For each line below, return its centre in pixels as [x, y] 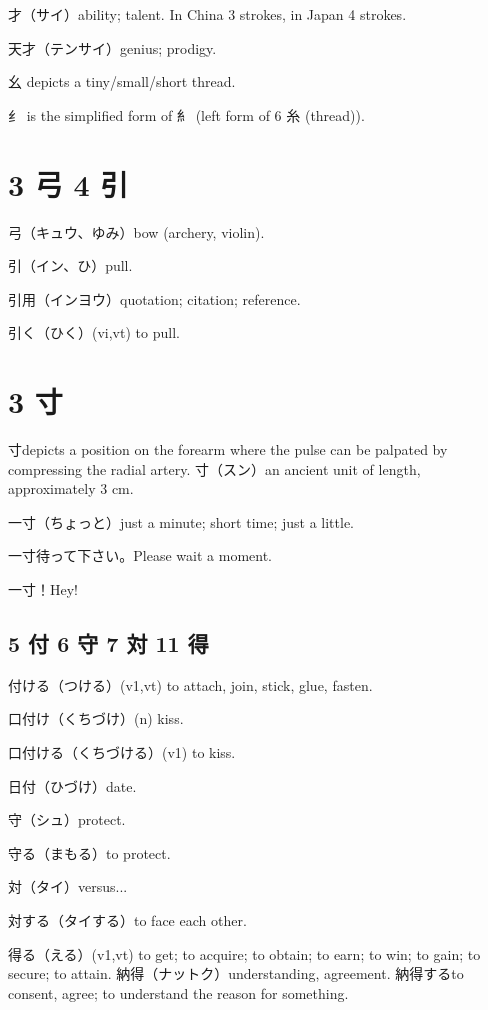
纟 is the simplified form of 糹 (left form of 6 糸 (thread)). [186, 114]
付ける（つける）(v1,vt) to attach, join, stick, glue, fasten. [190, 684]
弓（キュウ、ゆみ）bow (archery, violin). [136, 231]
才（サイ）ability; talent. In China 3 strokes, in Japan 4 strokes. [207, 14]
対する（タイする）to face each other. [127, 919]
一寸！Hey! [43, 588]
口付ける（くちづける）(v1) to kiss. [122, 751]
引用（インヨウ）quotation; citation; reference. [154, 298]
